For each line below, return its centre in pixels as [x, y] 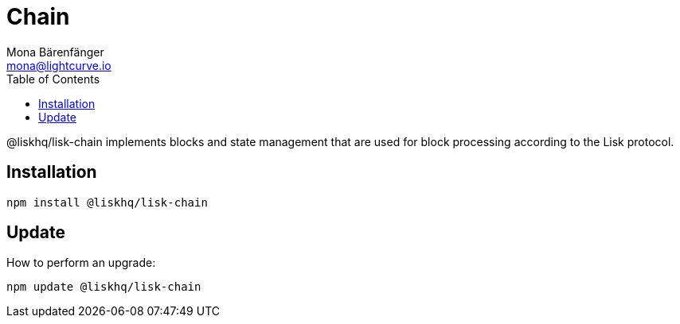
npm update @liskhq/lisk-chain [104, 287]
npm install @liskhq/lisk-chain [107, 202]
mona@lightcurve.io [59, 65]
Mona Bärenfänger [55, 52]
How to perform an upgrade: [81, 263]
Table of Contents [53, 79]
